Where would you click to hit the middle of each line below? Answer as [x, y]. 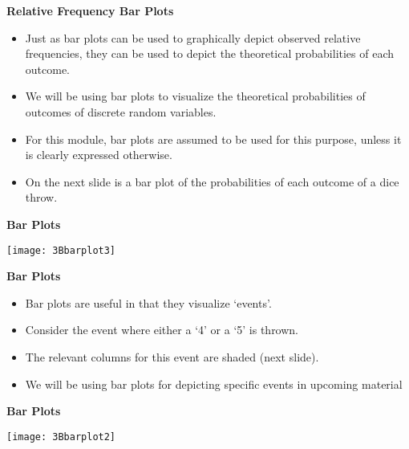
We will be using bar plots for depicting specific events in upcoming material [214, 384]
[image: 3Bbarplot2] [61, 437]
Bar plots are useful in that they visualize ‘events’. [148, 302]
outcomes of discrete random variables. [121, 111]
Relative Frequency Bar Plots [90, 10]
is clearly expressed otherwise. [99, 155]
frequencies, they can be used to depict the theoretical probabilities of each [210, 53]
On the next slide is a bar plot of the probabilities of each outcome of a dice [212, 181]
